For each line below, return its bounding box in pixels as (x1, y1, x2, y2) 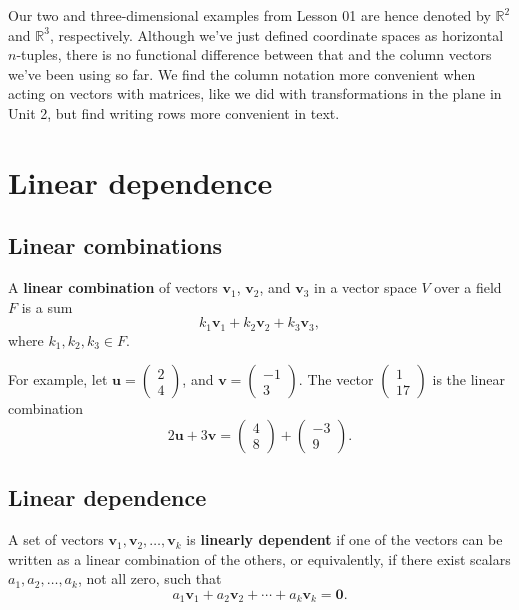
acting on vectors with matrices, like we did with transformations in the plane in (8, 83, 502, 104)
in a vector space (314, 277, 417, 298)
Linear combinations (8, 230, 223, 261)
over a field (434, 277, 502, 298)
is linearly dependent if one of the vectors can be (186, 529, 503, 550)
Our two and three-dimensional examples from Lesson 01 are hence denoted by (8, 5, 491, 25)
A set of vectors (8, 529, 104, 550)
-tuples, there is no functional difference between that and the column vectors (16, 44, 492, 65)
